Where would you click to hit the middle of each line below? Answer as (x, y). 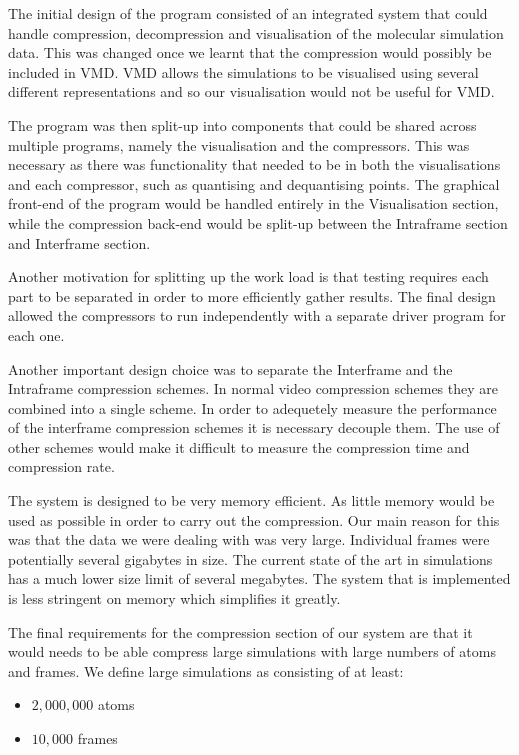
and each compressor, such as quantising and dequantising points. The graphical (254, 183)
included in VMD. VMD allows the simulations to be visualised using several (243, 71)
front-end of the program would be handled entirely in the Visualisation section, (253, 203)
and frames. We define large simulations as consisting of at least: (206, 670)
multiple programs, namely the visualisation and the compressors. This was (239, 144)
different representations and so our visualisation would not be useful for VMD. (251, 91)
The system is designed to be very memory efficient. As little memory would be (251, 500)
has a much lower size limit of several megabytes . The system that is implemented (259, 578)
